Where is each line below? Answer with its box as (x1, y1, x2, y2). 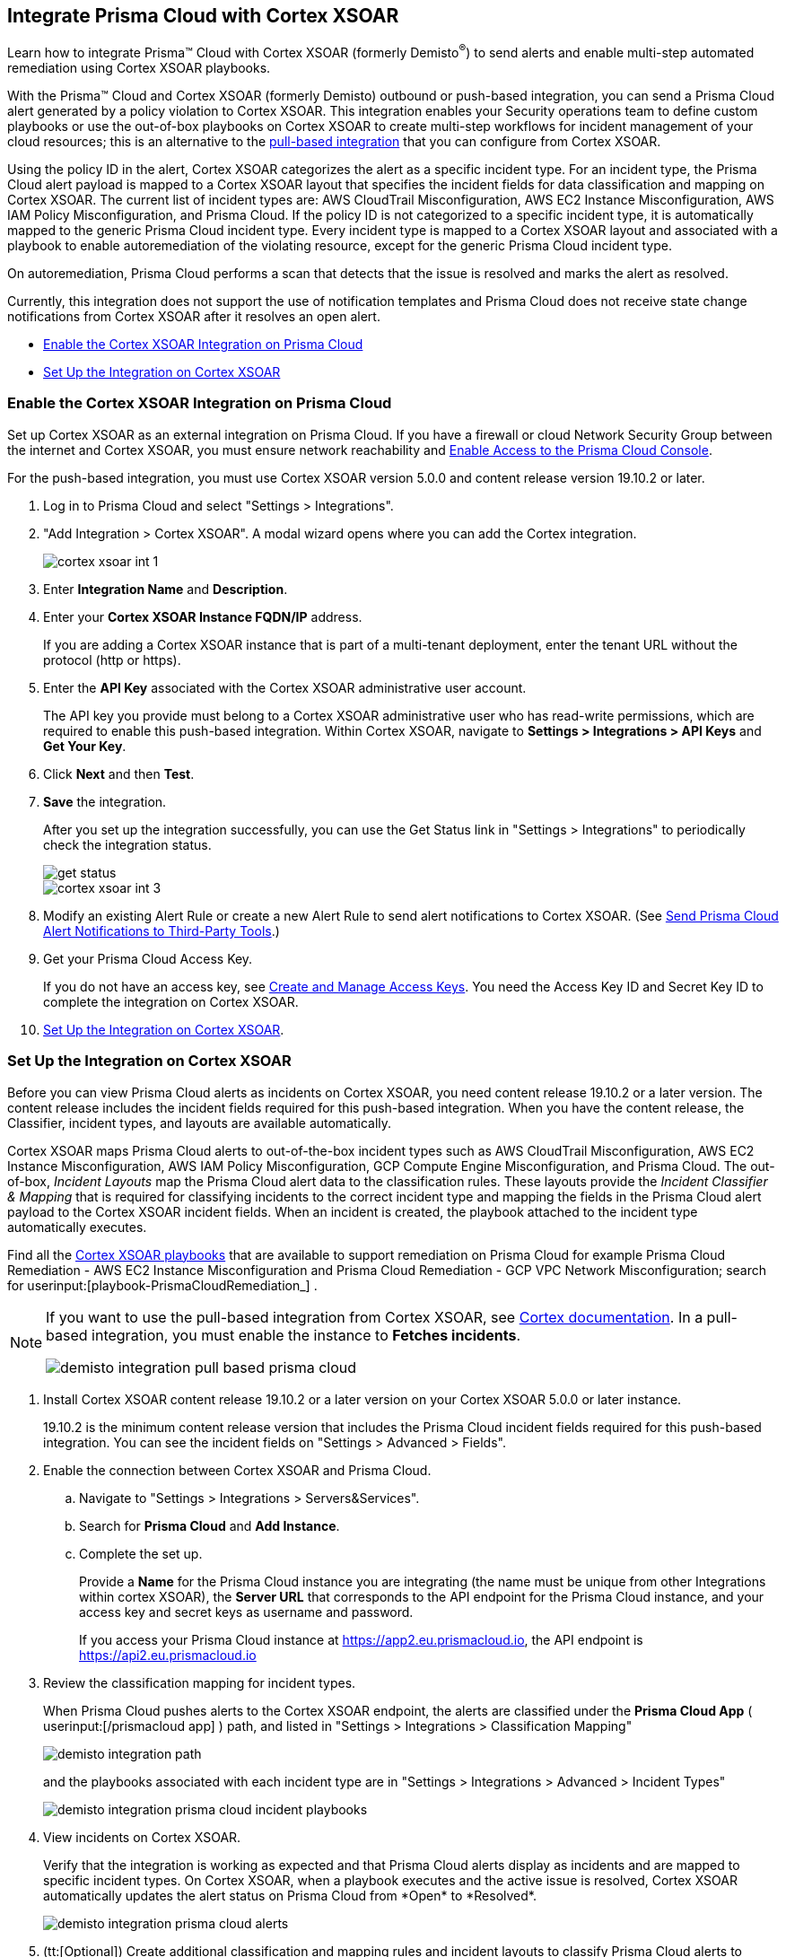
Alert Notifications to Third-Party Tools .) (43, 922, 280, 939)
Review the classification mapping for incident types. (43, 1674, 356, 1691)
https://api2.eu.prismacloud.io (79, 1647, 257, 1663)
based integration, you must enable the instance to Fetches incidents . (46, 1325, 520, 1344)
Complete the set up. (79, 1545, 203, 1561)
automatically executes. (7, 1219, 147, 1235)
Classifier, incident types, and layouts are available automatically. (7, 1114, 392, 1131)
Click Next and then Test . (43, 765, 195, 782)
